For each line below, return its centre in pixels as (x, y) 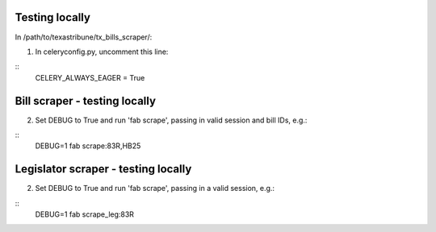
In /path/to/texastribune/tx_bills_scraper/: (84, 37)
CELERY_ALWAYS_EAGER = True (90, 77)
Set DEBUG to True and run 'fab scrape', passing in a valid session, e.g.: (155, 188)
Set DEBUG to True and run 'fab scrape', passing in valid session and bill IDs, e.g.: (171, 120)
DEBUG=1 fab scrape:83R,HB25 (88, 146)
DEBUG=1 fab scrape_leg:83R (85, 214)
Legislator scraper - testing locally (103, 169)
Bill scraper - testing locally (86, 101)
